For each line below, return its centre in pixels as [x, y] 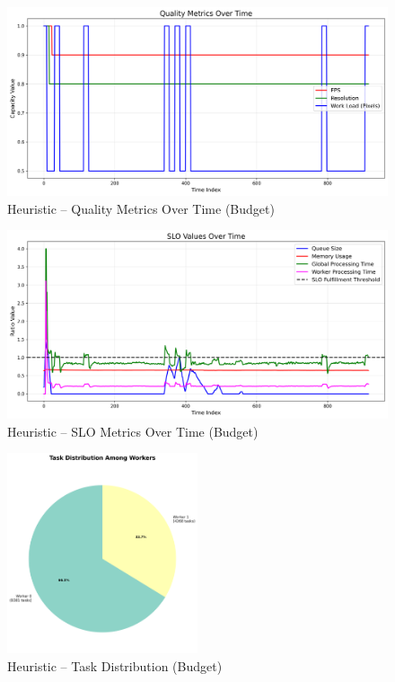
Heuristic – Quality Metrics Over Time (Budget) [141, 208]
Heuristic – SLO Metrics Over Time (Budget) [133, 431]
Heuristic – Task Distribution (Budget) [115, 665]
